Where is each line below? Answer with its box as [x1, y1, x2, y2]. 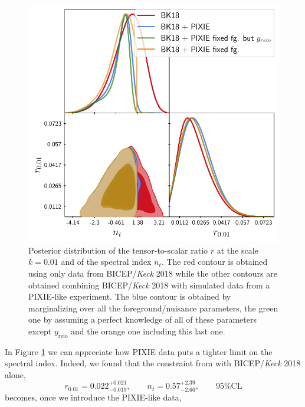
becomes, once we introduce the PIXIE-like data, [5, 390, 182, 403]
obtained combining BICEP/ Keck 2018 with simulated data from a [28, 278, 270, 291]
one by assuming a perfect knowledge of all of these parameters [28, 313, 257, 326]
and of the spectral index [61, 255, 152, 268]
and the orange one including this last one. [71, 324, 225, 337]
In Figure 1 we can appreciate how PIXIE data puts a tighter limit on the [5, 345, 273, 357]
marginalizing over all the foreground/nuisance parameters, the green [28, 301, 278, 314]
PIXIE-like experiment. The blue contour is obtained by [28, 290, 231, 303]
